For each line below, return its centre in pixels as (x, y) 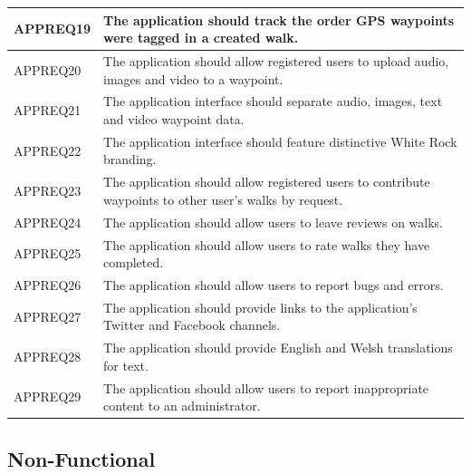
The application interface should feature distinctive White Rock (280, 141)
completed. (134, 262)
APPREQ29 (48, 397)
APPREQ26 (48, 284)
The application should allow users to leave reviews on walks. (273, 222)
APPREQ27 (48, 316)
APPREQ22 (48, 150)
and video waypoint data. (174, 118)
